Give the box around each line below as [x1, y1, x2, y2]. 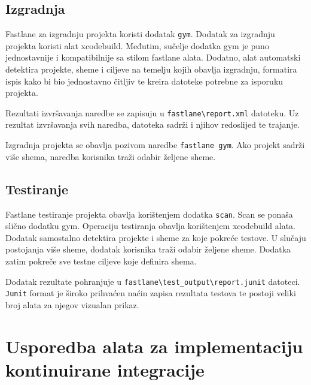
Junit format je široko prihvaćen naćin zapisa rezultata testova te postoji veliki [5, 287, 296, 299]
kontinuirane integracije [5, 357, 205, 381]
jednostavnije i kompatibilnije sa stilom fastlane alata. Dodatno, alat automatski [5, 51, 301, 64]
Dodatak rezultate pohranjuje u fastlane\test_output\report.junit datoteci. [5, 275, 300, 287]
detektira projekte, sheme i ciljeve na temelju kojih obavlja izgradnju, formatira [5, 63, 297, 76]
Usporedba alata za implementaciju [5, 333, 303, 358]
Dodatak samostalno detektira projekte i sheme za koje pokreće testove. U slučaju [5, 231, 306, 243]
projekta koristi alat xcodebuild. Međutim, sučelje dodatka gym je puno [5, 39, 269, 52]
